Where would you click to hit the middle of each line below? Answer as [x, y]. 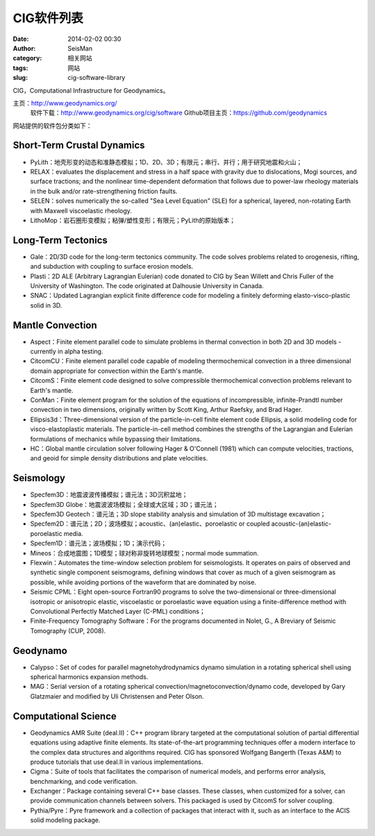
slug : [20, 78]
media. [73, 533]
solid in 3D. [46, 305]
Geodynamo [40, 650]
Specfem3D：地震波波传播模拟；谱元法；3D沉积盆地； [109, 495]
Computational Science [65, 716]
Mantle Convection [55, 325]
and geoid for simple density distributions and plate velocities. [119, 458]
